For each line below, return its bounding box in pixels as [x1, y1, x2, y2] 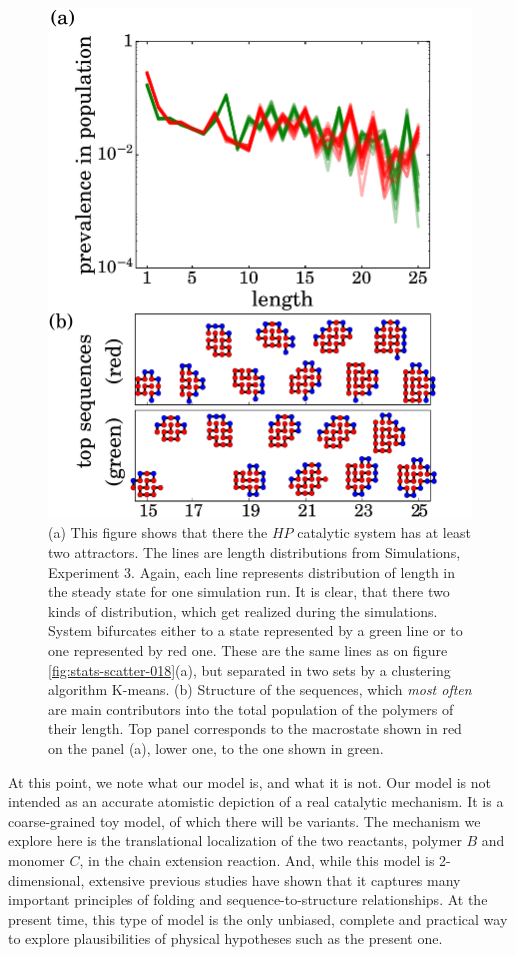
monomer [8, 849, 65, 870]
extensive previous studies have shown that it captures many [88, 869, 461, 890]
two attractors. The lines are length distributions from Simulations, [48, 542, 461, 563]
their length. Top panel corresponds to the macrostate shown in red [48, 718, 462, 739]
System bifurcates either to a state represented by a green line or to [48, 620, 463, 641]
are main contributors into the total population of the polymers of [48, 698, 454, 719]
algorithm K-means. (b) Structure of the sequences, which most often [48, 679, 472, 700]
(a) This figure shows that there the [48, 522, 268, 543]
